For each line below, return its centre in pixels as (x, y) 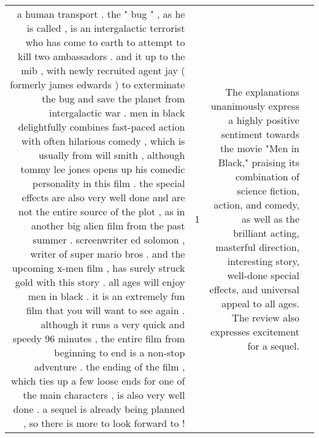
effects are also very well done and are (103, 197)
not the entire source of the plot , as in (102, 211)
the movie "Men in (259, 148)
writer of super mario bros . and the (108, 254)
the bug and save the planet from (113, 98)
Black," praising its (259, 162)
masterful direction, (257, 247)
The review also (266, 317)
